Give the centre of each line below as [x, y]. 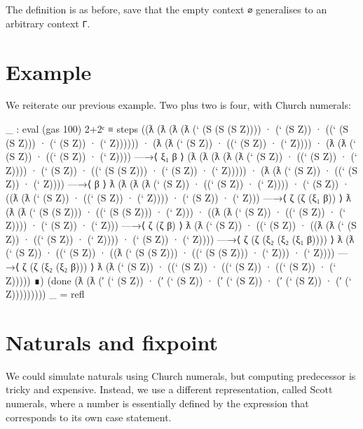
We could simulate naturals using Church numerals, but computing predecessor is [181, 375]
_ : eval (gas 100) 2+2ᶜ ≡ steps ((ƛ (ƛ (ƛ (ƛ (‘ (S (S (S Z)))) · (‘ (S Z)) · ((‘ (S [177, 129]
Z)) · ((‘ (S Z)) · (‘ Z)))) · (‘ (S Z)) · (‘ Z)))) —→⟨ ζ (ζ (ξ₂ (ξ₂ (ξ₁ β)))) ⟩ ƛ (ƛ [180, 238]
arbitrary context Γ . [48, 23]
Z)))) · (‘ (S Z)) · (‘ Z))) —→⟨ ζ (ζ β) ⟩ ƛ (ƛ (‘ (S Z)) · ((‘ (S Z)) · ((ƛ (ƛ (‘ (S [181, 225]
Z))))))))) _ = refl [45, 294]
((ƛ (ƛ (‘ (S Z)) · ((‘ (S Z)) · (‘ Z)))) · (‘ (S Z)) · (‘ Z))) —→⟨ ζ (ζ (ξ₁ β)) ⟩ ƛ [178, 197]
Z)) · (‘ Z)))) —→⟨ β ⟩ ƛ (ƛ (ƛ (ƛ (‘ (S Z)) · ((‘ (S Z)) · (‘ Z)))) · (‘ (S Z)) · [178, 184]
